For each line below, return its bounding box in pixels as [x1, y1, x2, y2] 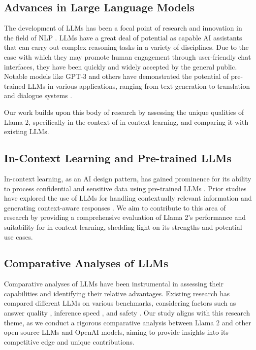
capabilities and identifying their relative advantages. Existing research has [4, 288, 230, 298]
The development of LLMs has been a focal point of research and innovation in [4, 23, 242, 33]
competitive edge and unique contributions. [4, 336, 134, 347]
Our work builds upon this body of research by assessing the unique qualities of [4, 106, 244, 117]
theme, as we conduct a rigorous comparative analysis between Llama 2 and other [4, 317, 251, 327]
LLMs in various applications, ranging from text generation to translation [28, 80, 250, 91]
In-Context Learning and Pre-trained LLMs [4, 150, 231, 166]
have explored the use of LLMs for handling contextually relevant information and [4, 193, 252, 203]
